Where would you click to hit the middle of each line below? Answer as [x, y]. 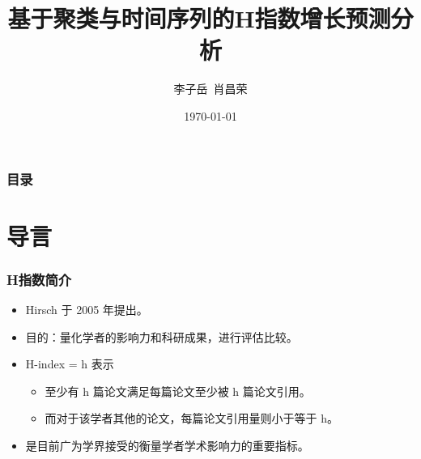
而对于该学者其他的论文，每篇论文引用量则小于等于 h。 [192, 418]
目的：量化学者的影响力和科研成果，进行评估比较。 [162, 336]
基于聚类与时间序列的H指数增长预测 [199, 18]
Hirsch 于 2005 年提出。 [87, 310]
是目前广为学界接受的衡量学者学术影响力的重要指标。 [167, 445]
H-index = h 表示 [70, 364]
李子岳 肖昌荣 [210, 89]
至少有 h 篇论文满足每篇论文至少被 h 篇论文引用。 [178, 391]
